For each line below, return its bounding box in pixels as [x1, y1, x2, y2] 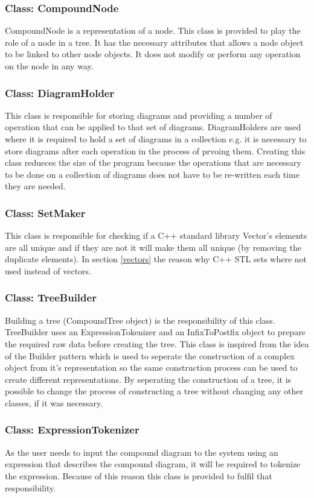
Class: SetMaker [5, 205, 86, 220]
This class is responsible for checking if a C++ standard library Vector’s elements [5, 229, 307, 242]
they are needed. [5, 180, 66, 192]
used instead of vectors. [5, 264, 91, 277]
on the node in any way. [5, 60, 94, 72]
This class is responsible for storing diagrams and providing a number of [5, 109, 272, 121]
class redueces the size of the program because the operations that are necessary [5, 156, 301, 169]
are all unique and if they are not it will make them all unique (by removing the [5, 241, 301, 253]
